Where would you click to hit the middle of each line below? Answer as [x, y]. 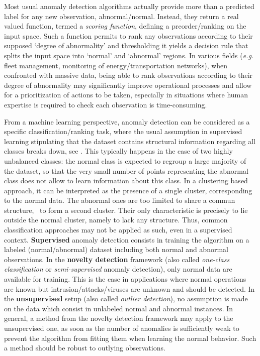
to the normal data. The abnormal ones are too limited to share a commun [120, 200]
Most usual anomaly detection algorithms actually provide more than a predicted [129, 6]
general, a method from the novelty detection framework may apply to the [119, 318]
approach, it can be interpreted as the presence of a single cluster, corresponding [128, 190]
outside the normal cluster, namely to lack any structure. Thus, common [116, 220]
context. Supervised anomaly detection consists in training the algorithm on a [127, 239]
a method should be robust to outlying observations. [85, 348]
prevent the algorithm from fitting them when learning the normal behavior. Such [130, 338]
